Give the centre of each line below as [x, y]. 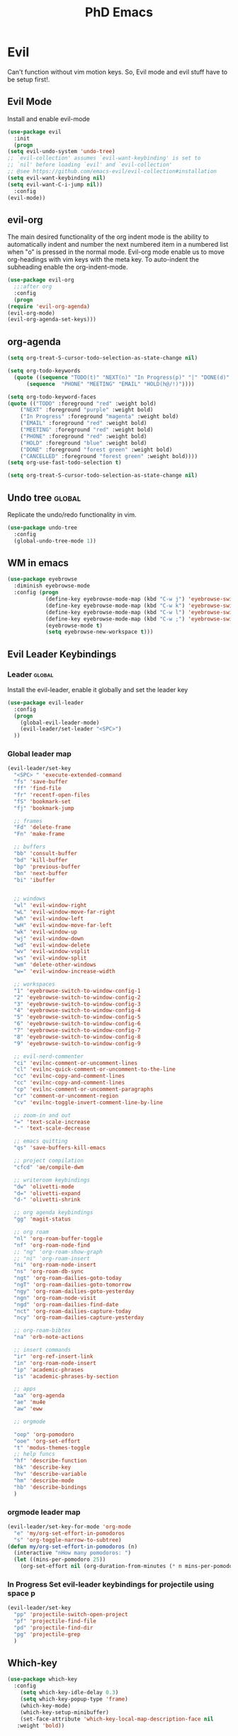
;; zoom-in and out [42, 1115]
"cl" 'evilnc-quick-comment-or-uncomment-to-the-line [95, 1069]
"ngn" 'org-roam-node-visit [55, 1298]
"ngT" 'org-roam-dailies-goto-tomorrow [73, 1285]
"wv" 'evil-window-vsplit [52, 952]
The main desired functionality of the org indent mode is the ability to [108, 237]
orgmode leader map [44, 1512]
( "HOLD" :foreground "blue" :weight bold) [84, 443]
